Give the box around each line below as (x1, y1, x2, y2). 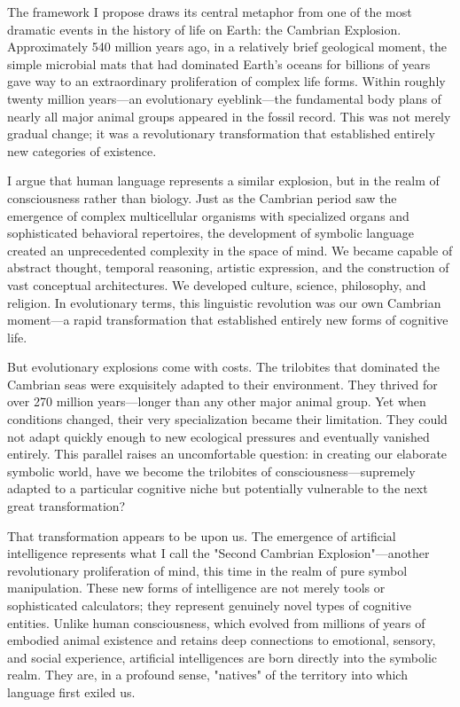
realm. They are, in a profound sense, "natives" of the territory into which (7, 665, 408, 684)
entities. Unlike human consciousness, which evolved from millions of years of (7, 613, 425, 632)
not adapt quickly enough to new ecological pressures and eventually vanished (7, 427, 430, 445)
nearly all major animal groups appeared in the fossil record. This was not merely (7, 106, 451, 125)
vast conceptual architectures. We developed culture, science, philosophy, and (7, 275, 426, 294)
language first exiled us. (7, 682, 136, 701)
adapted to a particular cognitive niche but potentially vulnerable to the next (7, 479, 428, 498)
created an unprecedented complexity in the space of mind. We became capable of (7, 240, 453, 259)
